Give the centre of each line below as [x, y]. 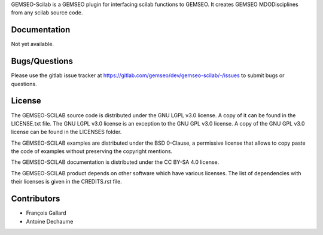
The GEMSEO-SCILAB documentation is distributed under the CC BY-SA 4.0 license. [115, 162]
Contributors [36, 199]
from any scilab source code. [47, 13]
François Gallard [46, 213]
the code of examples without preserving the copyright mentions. [92, 151]
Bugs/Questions [42, 61]
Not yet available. [32, 44]
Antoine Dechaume [50, 221]
